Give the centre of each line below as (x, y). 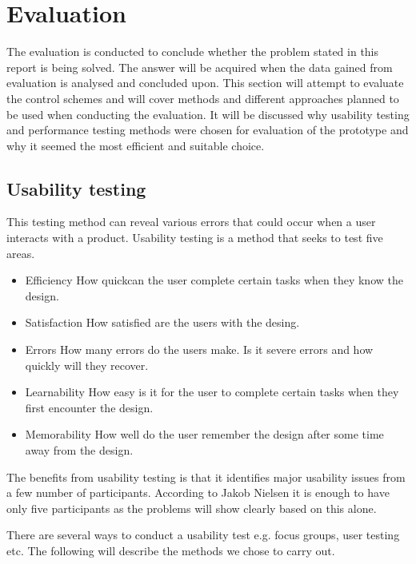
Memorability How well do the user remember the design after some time (204, 434)
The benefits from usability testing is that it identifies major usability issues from (206, 477)
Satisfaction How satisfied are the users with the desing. (162, 322)
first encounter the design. (89, 407)
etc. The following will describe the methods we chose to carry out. (171, 550)
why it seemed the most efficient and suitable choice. (136, 145)
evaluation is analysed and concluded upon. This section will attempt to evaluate (205, 83)
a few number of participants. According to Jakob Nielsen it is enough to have (198, 493)
